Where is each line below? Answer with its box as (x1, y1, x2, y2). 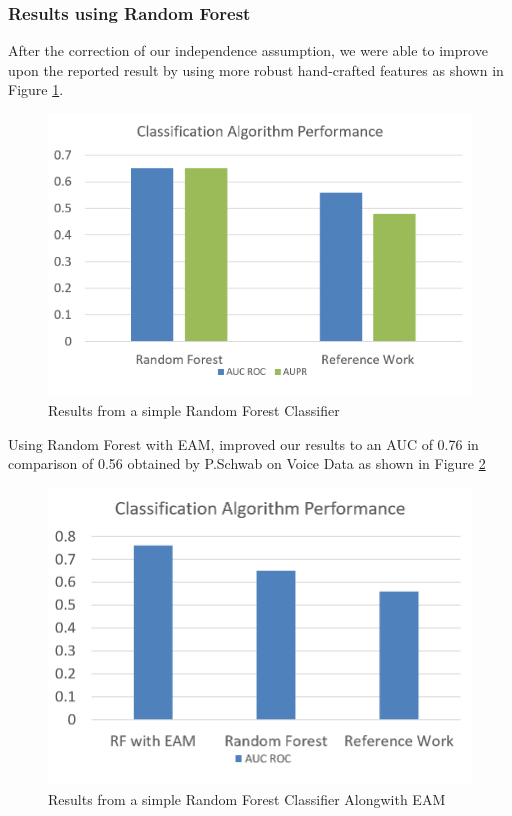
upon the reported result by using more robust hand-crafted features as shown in (8, 59, 504, 80)
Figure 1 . (8, 79, 64, 100)
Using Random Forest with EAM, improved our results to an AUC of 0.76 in (8, 433, 479, 454)
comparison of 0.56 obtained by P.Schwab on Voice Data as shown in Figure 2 (8, 453, 486, 474)
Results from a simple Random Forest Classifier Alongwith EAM (48, 788, 446, 809)
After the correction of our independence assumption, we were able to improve (8, 40, 488, 61)
